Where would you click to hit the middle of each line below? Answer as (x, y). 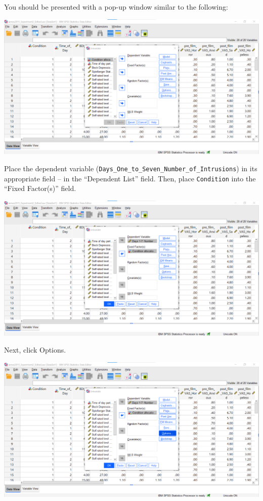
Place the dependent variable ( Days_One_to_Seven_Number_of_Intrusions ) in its (131, 168)
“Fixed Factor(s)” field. (40, 188)
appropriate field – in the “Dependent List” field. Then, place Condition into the (130, 178)
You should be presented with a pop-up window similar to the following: (116, 7)
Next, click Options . (35, 350)
